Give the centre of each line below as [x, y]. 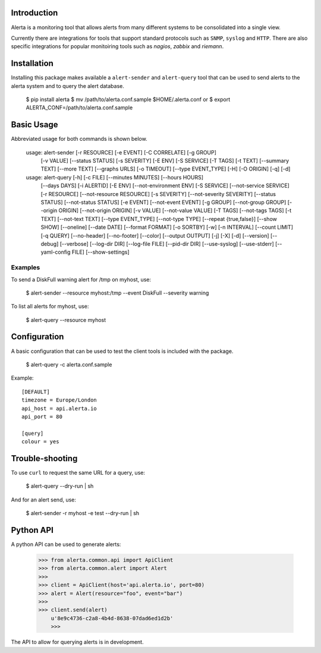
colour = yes [40, 442]
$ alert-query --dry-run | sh [60, 486]
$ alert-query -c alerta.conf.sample [69, 364]
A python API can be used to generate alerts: [66, 544]
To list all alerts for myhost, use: [50, 307]
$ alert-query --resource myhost [66, 320]
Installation [32, 63]
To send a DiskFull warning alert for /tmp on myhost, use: [81, 279]
